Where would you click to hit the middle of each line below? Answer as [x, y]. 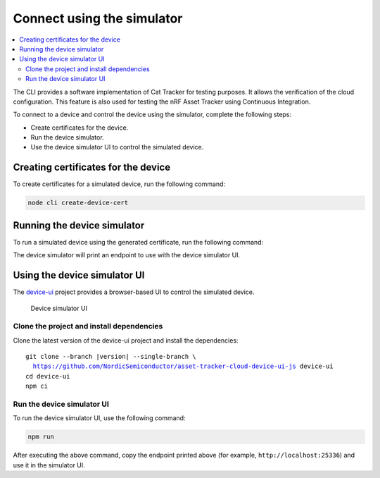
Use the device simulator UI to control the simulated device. [117, 147]
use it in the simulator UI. [49, 465]
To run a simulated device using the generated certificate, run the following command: [138, 242]
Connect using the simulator [98, 18]
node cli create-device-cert [78, 203]
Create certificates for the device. [80, 128]
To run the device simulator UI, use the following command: [99, 418]
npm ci [37, 386]
